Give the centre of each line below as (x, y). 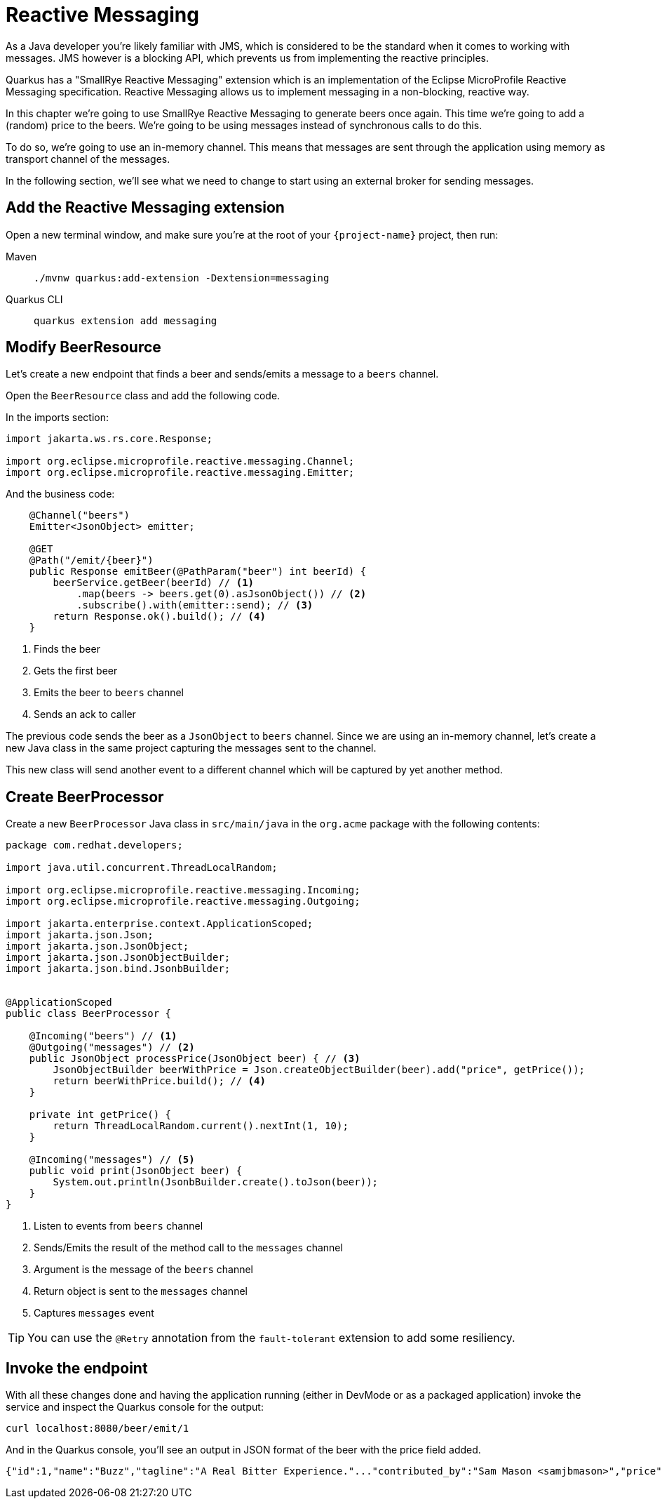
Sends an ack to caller (85, 714)
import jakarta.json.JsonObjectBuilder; (118, 958)
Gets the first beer (76, 671)
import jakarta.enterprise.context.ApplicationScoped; (160, 924)
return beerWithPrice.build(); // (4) (159, 1081)
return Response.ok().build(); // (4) (159, 617)
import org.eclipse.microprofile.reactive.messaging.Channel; (180, 461)
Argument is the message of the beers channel (144, 1270)
